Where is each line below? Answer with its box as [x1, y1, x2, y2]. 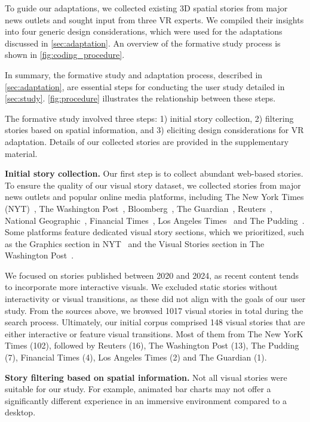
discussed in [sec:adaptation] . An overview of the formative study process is [5, 36, 281, 49]
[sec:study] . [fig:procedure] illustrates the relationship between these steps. [5, 92, 276, 104]
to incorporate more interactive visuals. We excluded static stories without [5, 281, 278, 293]
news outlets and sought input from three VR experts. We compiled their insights [5, 13, 304, 26]
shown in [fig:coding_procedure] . [5, 48, 125, 61]
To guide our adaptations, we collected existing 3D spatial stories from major [5, 2, 288, 14]
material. [5, 147, 38, 159]
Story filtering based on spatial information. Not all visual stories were [5, 371, 287, 383]
